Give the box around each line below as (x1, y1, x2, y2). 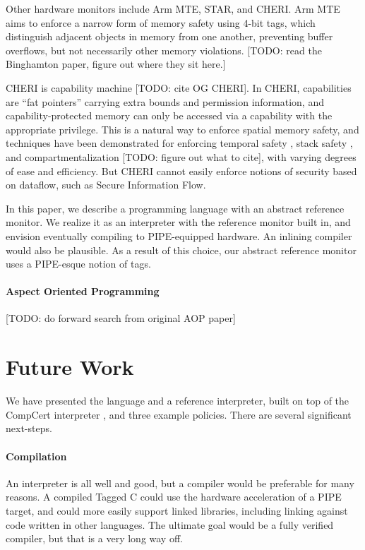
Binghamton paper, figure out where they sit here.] (6, 56, 226, 71)
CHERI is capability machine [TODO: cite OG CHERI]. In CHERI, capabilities (6, 80, 352, 95)
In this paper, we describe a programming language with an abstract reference (6, 201, 345, 215)
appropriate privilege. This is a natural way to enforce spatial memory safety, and (6, 121, 359, 136)
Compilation (6, 448, 67, 463)
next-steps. (6, 421, 52, 436)
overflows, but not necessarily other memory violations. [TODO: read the (6, 42, 322, 57)
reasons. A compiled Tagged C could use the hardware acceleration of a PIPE (6, 489, 342, 504)
